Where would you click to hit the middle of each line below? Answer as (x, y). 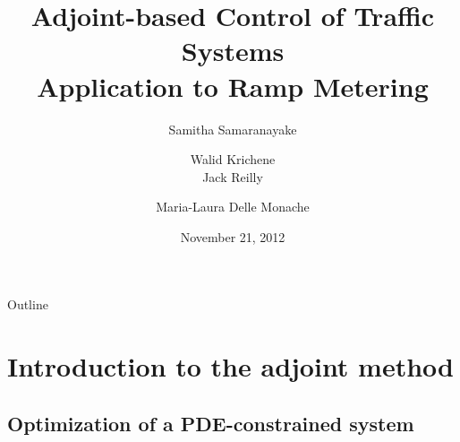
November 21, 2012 (233, 236)
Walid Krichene (233, 159)
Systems (233, 51)
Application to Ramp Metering (233, 86)
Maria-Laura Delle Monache (233, 207)
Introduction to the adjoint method (230, 366)
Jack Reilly (233, 176)
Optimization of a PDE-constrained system (211, 423)
